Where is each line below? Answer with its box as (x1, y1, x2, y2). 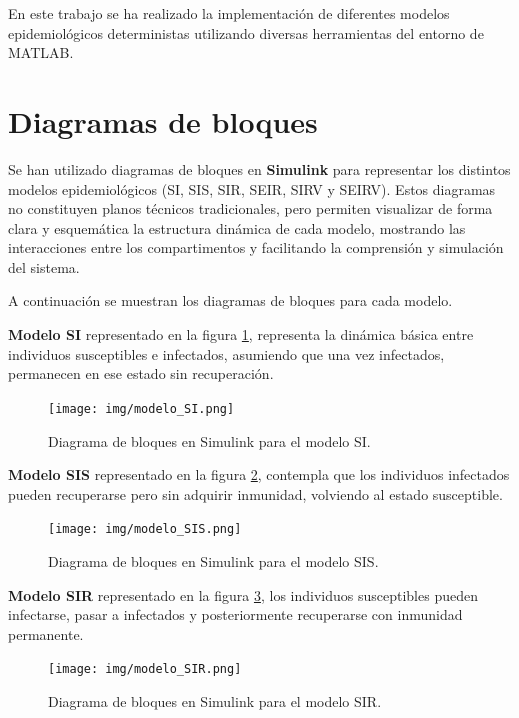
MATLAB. (8, 42, 74, 63)
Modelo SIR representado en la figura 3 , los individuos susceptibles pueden (8, 584, 478, 605)
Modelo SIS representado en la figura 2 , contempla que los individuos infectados (8, 464, 510, 485)
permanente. (8, 623, 84, 644)
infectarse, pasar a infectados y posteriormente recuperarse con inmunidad (8, 604, 463, 625)
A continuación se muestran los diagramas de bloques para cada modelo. (8, 290, 453, 311)
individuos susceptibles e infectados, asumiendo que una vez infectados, (8, 343, 445, 364)
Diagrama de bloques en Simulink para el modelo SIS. (48, 550, 379, 571)
